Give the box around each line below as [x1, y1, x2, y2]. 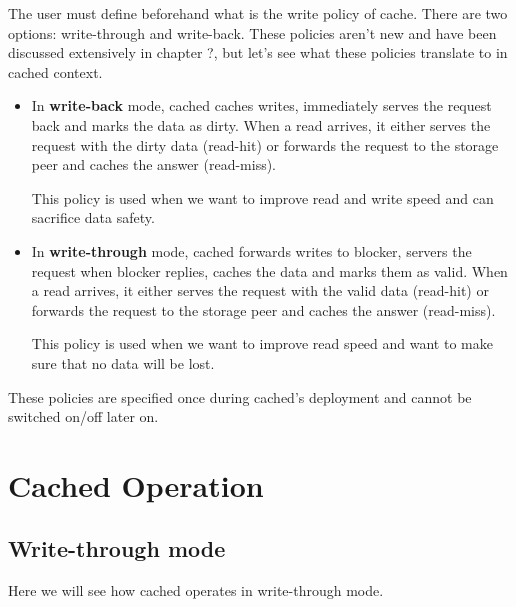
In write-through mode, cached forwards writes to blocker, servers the [31, 240, 472, 261]
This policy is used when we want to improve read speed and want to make [31, 333, 493, 354]
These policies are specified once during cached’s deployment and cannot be [8, 386, 472, 407]
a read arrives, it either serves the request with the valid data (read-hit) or [31, 280, 489, 301]
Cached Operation [8, 464, 264, 505]
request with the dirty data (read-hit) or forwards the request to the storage [31, 134, 499, 155]
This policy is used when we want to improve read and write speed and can [31, 187, 494, 208]
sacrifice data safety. [31, 207, 155, 228]
